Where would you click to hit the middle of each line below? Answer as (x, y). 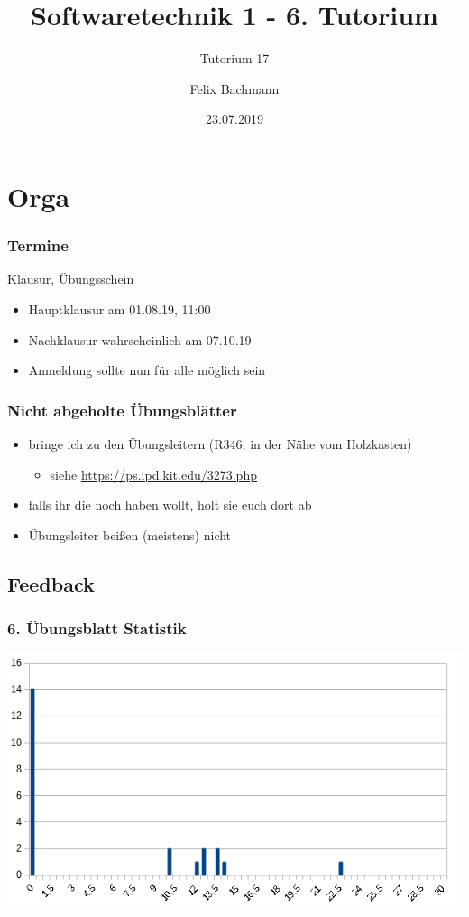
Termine (38, 245)
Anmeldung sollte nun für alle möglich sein (147, 370)
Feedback (51, 583)
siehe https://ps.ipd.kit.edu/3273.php (153, 474)
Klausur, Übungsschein (71, 279)
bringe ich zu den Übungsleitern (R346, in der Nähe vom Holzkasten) (220, 443)
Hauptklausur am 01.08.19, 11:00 (120, 309)
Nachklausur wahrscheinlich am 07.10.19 (140, 339)
